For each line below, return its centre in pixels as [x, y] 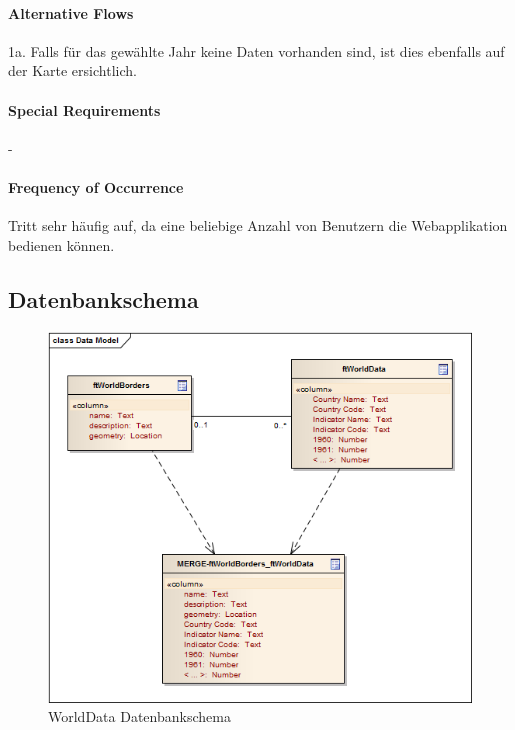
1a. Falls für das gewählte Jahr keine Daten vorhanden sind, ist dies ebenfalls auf [256, 50]
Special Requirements [84, 109]
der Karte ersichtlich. [72, 70]
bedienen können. [61, 244]
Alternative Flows [71, 12]
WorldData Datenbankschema [139, 716]
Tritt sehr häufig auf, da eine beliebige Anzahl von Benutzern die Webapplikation [258, 225]
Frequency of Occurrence [96, 186]
